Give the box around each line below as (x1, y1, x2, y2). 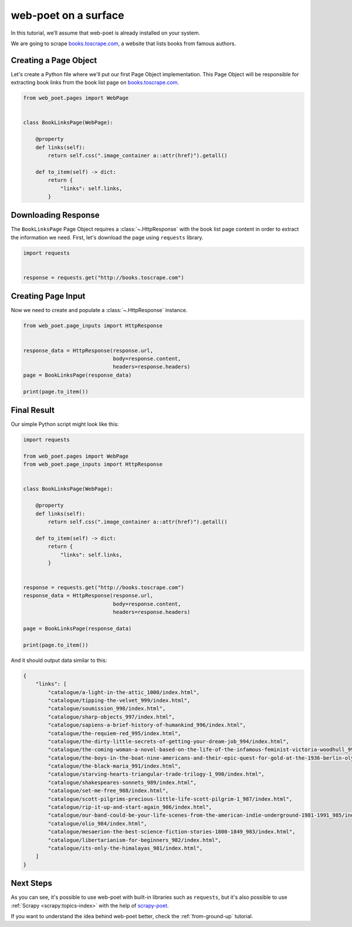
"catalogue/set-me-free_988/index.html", (48, 787, 169, 794)
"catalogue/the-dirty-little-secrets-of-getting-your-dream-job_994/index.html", (48, 738, 290, 745)
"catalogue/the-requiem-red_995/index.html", (48, 730, 181, 736)
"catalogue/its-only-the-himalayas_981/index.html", (48, 845, 203, 851)
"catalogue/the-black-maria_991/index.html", (48, 763, 181, 770)
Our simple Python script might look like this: (11, 421, 119, 428)
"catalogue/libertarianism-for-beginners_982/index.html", (48, 837, 222, 843)
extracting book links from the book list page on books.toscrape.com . (11, 79, 179, 86)
